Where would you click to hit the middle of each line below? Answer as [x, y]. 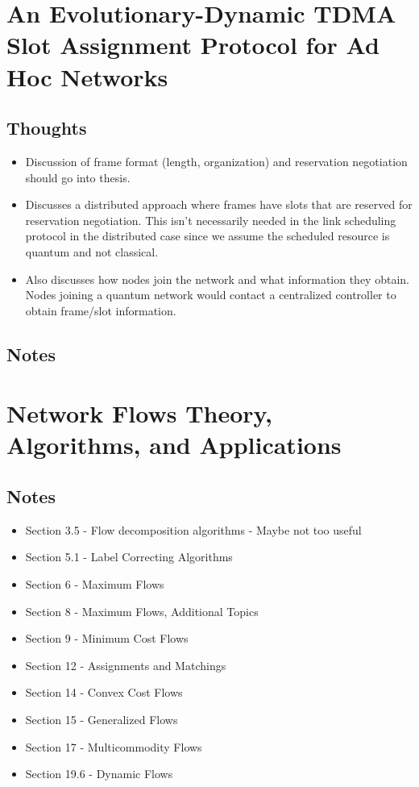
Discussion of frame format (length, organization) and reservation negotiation [216, 161]
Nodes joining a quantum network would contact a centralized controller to [211, 295]
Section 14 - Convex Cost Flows [104, 692]
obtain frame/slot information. [101, 310]
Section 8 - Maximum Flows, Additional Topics [142, 611]
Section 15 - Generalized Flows [102, 719]
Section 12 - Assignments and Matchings [126, 665]
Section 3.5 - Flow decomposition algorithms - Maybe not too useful [193, 529]
